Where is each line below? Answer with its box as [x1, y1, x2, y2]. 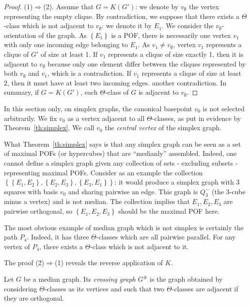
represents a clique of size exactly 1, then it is [108, 49, 244, 59]
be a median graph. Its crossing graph [23, 274, 136, 284]
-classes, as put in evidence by [152, 113, 241, 123]
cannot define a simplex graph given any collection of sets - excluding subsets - [4, 157, 238, 168]
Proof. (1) [4, 1, 33, 11]
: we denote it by [102, 20, 152, 31]
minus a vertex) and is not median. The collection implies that [4, 196, 190, 206]
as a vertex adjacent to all [67, 113, 145, 123]
